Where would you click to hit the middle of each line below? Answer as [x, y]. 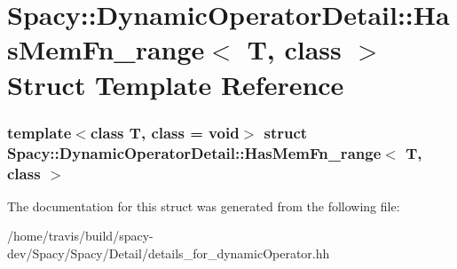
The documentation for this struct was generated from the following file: [204, 206]
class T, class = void [165, 132]
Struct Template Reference [176, 84]
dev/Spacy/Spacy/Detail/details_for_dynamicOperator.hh [169, 253]
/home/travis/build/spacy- [80, 236]
